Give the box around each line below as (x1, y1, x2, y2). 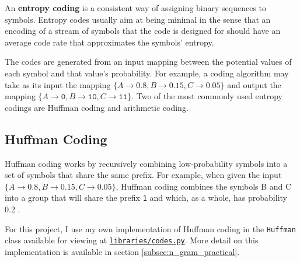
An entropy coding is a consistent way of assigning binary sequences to (5, 2, 267, 13)
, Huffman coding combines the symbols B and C (116, 180, 292, 192)
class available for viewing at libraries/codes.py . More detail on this (5, 234, 259, 246)
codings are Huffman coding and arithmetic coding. (5, 101, 189, 113)
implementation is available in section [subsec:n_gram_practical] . (5, 245, 240, 257)
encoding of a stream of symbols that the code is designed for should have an (5, 25, 281, 37)
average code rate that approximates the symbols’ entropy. (5, 36, 214, 48)
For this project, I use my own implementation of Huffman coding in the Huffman (5, 222, 296, 235)
